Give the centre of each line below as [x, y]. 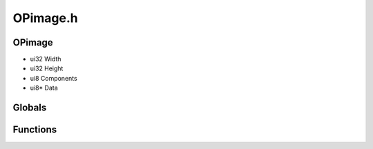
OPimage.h [46, 18]
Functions [35, 130]
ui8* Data [44, 88]
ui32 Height [47, 68]
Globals [30, 108]
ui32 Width [46, 59]
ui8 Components [54, 78]
